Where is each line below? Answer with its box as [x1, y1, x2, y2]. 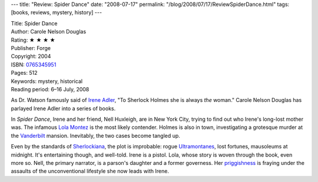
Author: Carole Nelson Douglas [11, 28, 87, 35]
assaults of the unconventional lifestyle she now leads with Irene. [11, 168, 169, 175]
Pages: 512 [11, 70, 38, 77]
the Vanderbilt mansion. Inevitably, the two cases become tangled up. [11, 132, 181, 139]
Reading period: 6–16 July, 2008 [11, 85, 90, 92]
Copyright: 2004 [11, 53, 51, 60]
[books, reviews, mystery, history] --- [11, 9, 102, 16]
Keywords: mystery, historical [11, 77, 82, 85]
